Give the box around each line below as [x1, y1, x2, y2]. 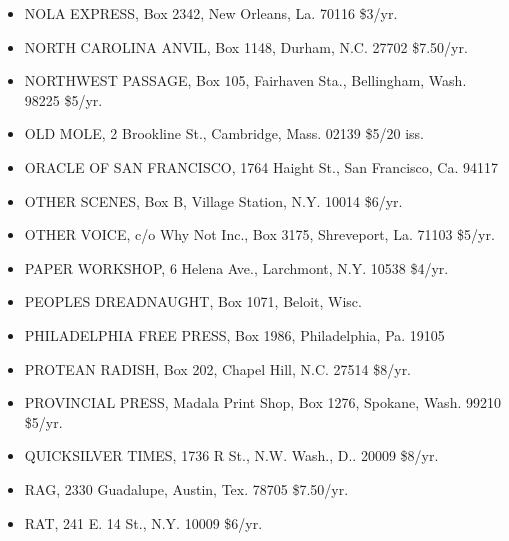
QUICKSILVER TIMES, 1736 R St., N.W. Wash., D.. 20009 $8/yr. [24, 445, 439, 466]
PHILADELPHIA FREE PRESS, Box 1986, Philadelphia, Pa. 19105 [24, 324, 445, 345]
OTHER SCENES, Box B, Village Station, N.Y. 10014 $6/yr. [24, 190, 403, 211]
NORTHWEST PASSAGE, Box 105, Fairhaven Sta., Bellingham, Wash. [24, 70, 467, 91]
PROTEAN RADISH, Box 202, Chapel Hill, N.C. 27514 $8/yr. [24, 358, 412, 379]
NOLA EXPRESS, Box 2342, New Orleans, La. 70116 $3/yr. [24, 3, 398, 23]
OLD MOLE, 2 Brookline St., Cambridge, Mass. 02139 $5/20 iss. [24, 123, 424, 144]
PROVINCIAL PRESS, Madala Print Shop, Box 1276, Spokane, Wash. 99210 [24, 392, 501, 413]
